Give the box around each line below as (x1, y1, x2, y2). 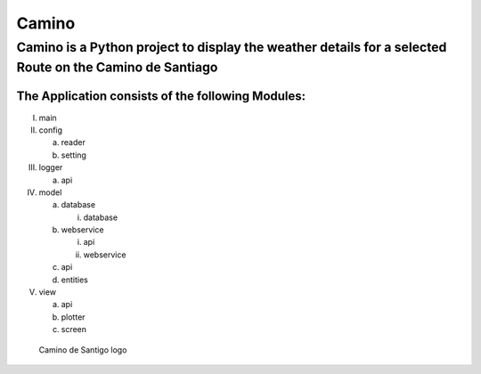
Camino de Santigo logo (38, 344, 127, 355)
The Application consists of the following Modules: (16, 89, 306, 104)
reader (61, 137, 86, 148)
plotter (61, 312, 86, 322)
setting (61, 150, 86, 160)
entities (61, 274, 88, 285)
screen (61, 324, 87, 335)
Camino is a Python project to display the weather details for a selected (16, 39, 447, 55)
